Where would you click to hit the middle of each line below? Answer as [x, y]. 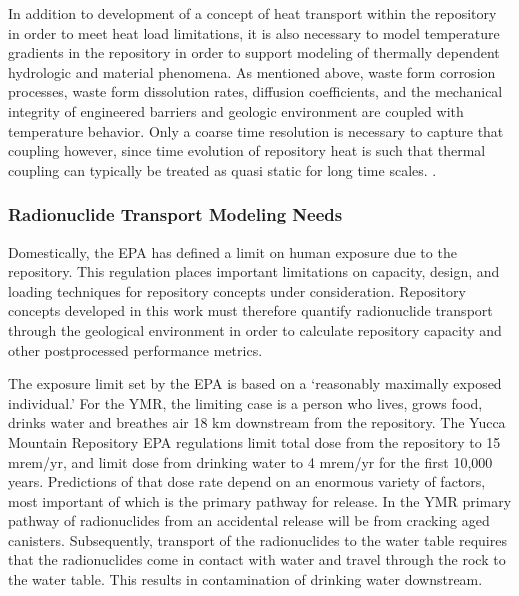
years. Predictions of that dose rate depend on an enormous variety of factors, [247, 481]
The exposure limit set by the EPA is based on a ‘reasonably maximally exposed [255, 383]
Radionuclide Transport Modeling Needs [175, 214]
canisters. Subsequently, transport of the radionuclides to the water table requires [257, 539]
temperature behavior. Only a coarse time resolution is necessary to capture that [256, 130]
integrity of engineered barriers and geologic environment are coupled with [236, 110]
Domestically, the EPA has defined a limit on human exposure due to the [232, 251]
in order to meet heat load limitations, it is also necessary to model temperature [254, 32]
